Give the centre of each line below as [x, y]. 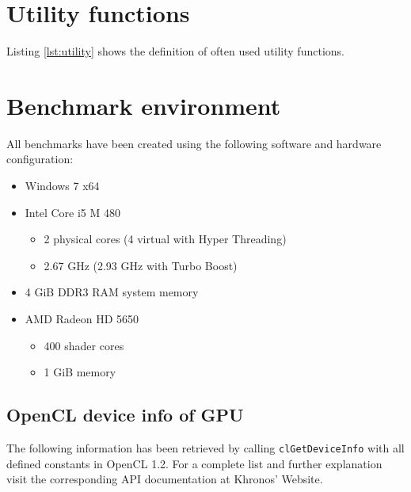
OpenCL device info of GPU [125, 415]
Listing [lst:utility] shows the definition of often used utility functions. [175, 51]
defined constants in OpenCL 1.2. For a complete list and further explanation [194, 463]
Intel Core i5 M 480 [72, 212]
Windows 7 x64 [62, 186]
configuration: [40, 159]
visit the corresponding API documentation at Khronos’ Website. [165, 479]
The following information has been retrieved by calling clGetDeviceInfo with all [205, 447]
